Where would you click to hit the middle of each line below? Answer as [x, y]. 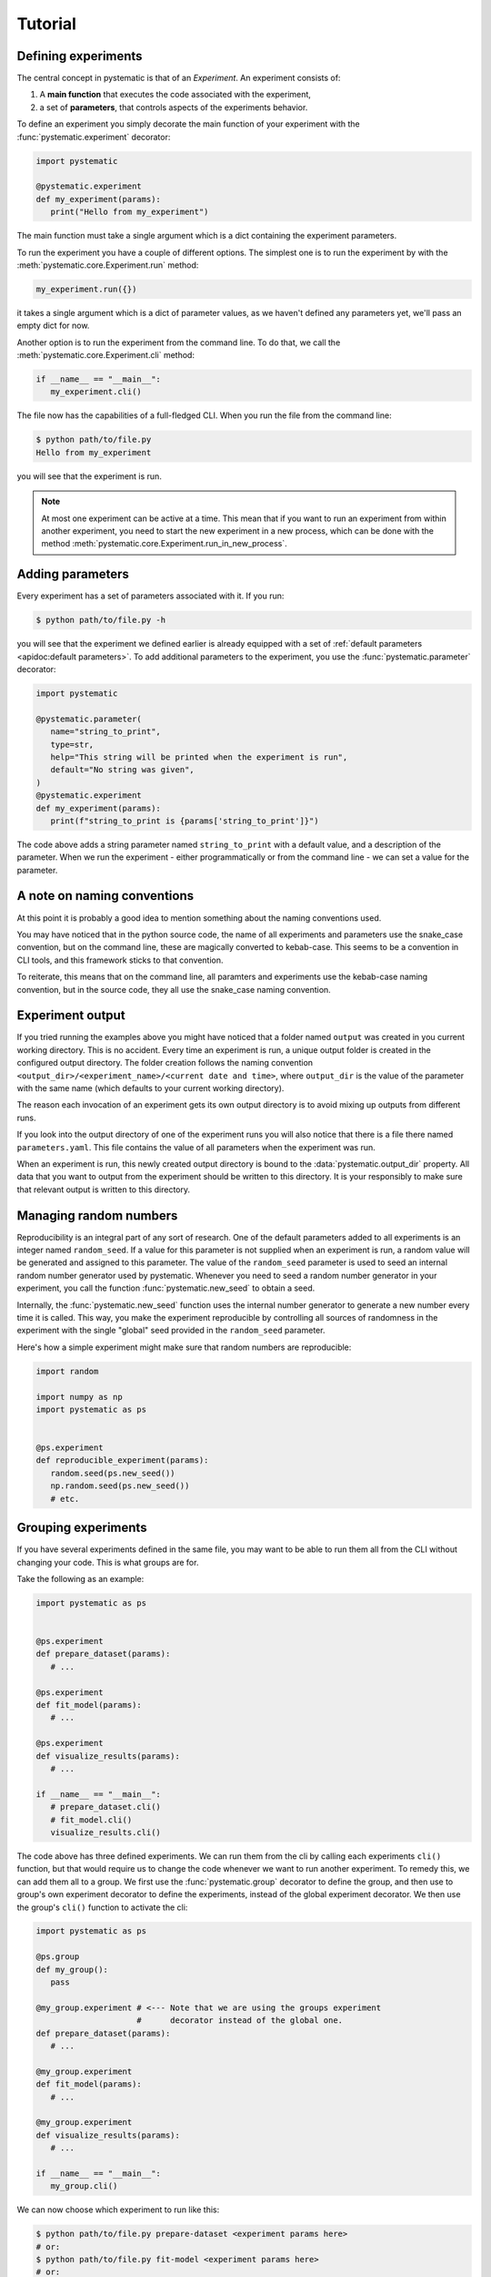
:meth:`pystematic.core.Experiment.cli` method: [106, 355]
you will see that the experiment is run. [90, 476]
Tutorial [47, 24]
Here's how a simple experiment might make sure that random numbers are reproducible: [184, 1347]
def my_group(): [72, 1969]
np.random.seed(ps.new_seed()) [120, 1486]
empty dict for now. [53, 326]
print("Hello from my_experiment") [130, 212]
